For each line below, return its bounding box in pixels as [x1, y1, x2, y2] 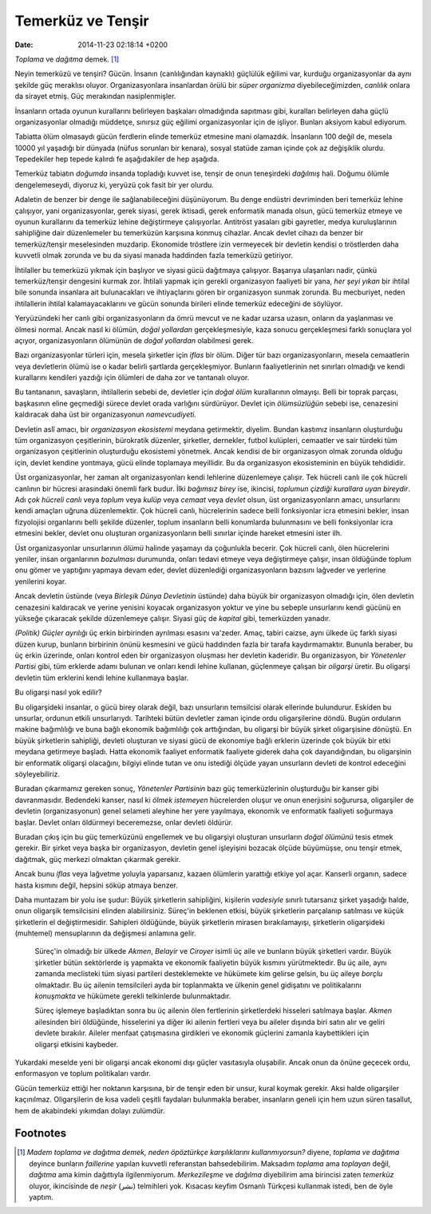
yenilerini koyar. [14, 576, 67, 586]
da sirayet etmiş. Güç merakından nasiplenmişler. [14, 92, 176, 101]
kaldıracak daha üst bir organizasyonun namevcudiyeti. [14, 409, 197, 419]
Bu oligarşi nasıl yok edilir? [14, 687, 103, 698]
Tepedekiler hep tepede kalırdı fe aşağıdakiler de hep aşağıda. [14, 154, 219, 164]
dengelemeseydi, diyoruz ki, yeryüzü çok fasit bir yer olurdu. [14, 180, 215, 189]
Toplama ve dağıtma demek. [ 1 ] [14, 54, 120, 64]
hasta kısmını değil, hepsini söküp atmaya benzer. [14, 880, 179, 890]
